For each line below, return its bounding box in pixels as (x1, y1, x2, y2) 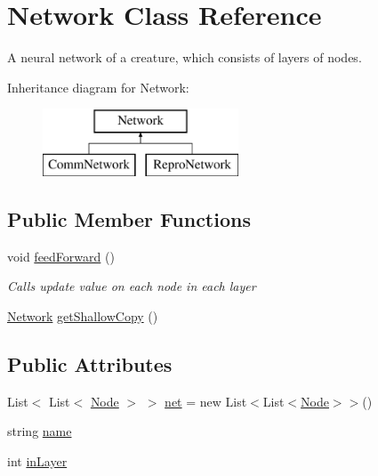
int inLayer (7, 451, 68, 470)
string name (7, 422, 72, 440)
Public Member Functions (7, 205, 251, 232)
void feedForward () (7, 246, 115, 265)
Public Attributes (7, 350, 173, 377)
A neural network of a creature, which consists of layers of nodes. (7, 48, 362, 67)
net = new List (165, 391, 247, 410)
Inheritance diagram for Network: (7, 77, 189, 96)
